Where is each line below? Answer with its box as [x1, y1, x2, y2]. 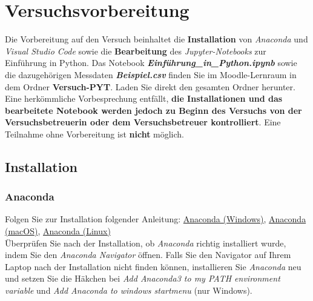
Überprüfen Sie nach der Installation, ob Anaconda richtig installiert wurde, [5, 236, 286, 249]
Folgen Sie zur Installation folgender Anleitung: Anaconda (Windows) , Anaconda [5, 213, 306, 225]
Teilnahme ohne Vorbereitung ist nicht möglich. [5, 127, 184, 140]
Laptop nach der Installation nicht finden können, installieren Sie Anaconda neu [5, 260, 301, 273]
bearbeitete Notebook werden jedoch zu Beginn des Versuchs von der [5, 104, 302, 116]
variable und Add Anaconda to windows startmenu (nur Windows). [5, 284, 252, 297]
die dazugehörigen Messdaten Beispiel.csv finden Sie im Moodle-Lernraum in [5, 68, 297, 81]
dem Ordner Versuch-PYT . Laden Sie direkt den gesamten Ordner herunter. [5, 80, 295, 93]
